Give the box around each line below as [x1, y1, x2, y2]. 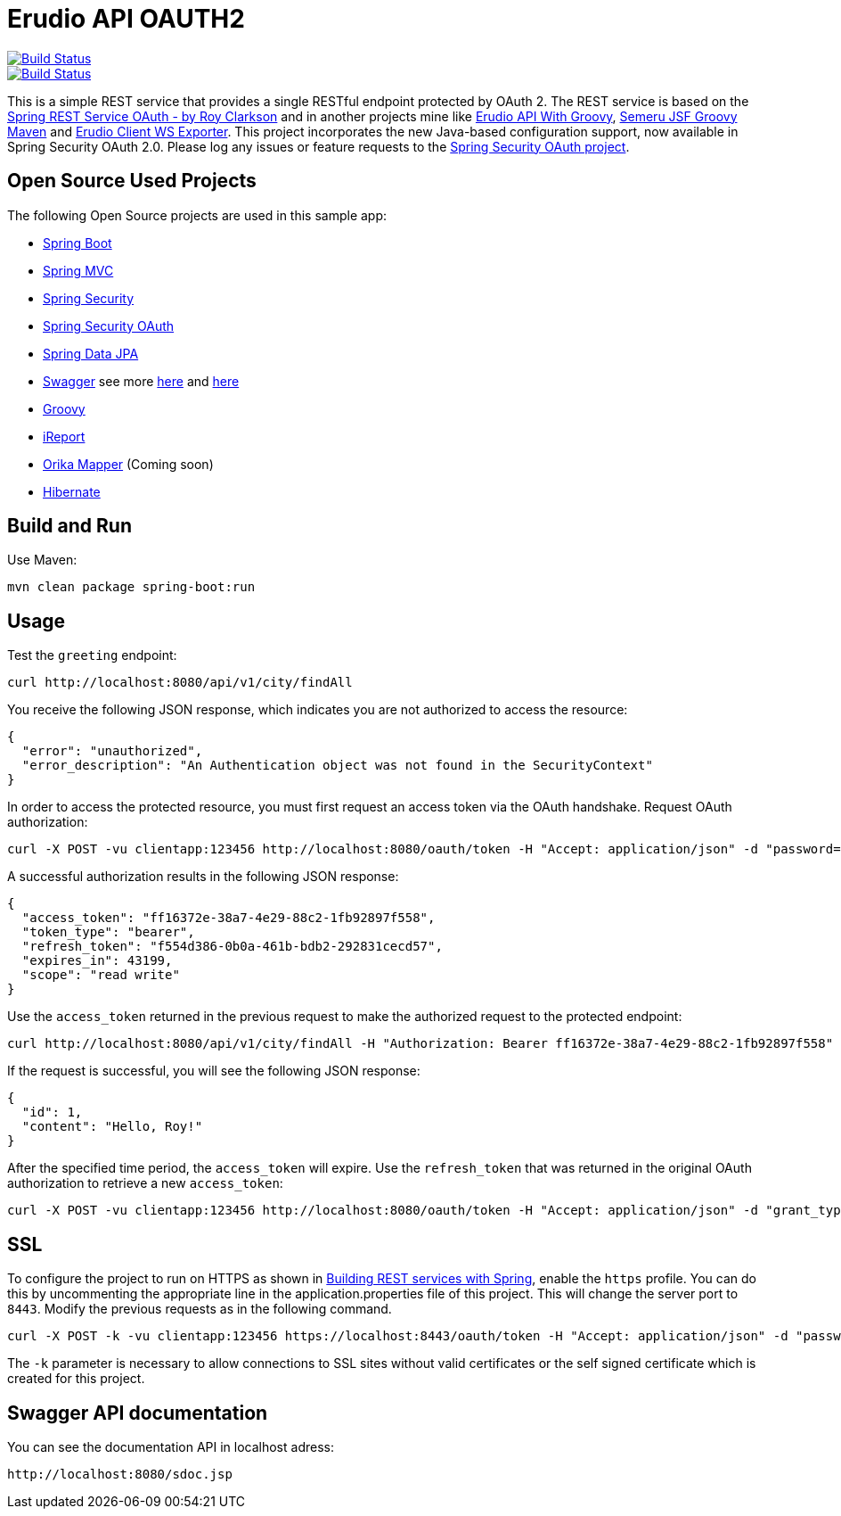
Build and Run [7, 515, 132, 538]
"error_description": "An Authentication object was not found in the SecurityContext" [21, 758, 653, 773]
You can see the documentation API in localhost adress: [7, 1438, 334, 1454]
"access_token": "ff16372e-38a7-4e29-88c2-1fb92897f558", [21, 910, 436, 926]
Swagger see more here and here [43, 373, 240, 389]
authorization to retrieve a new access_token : [7, 1175, 283, 1191]
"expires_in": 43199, [21, 953, 173, 968]
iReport [43, 428, 86, 444]
